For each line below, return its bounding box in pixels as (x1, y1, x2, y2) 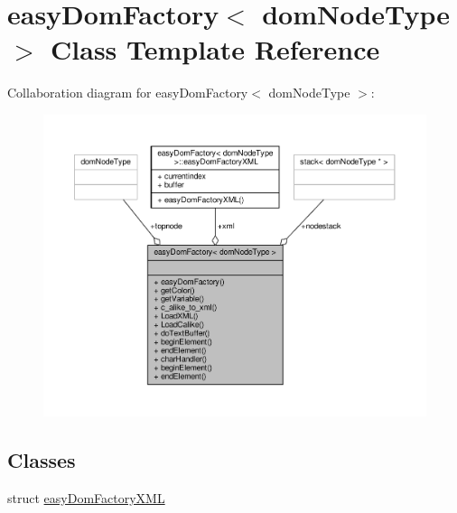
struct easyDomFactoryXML (7, 489, 165, 507)
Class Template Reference (51, 31, 380, 68)
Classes (7, 446, 76, 474)
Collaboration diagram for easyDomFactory (7, 83, 248, 102)
